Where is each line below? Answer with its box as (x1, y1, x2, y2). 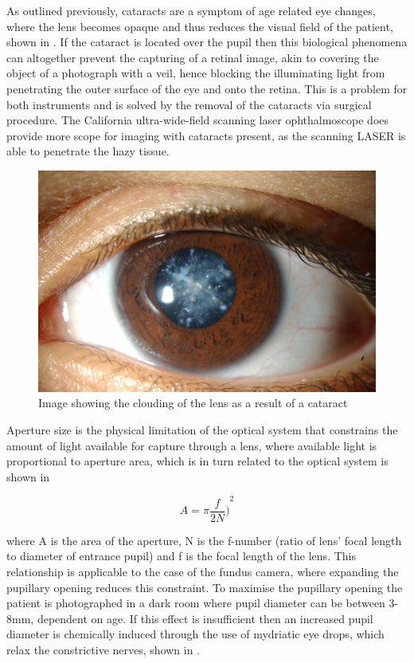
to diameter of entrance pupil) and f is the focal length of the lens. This (6, 547, 356, 564)
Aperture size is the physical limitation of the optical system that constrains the (6, 421, 398, 437)
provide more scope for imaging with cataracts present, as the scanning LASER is (6, 127, 406, 143)
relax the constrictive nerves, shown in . (6, 641, 200, 658)
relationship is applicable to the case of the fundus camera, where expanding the (6, 563, 399, 580)
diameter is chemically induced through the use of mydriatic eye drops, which (6, 626, 385, 642)
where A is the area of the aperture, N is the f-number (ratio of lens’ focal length (6, 532, 402, 548)
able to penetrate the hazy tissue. (6, 143, 170, 159)
